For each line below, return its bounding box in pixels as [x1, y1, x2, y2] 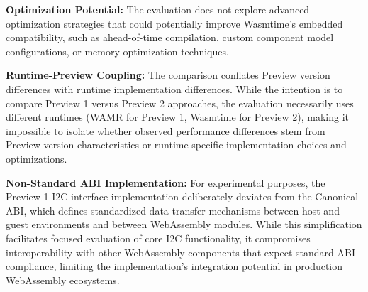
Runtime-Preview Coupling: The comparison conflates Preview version [6, 67, 330, 82]
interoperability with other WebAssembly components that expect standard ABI [6, 244, 356, 259]
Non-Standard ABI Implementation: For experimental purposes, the [6, 175, 325, 190]
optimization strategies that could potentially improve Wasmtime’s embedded [6, 16, 343, 31]
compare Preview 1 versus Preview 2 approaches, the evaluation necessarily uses [6, 95, 354, 110]
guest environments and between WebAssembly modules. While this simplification [6, 217, 362, 232]
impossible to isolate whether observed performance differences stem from [6, 123, 325, 138]
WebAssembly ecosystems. [6, 272, 120, 287]
